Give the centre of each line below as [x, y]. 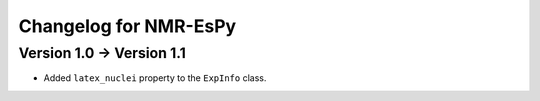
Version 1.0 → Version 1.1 [102, 53]
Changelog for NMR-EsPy [127, 26]
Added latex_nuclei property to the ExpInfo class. [155, 78]
